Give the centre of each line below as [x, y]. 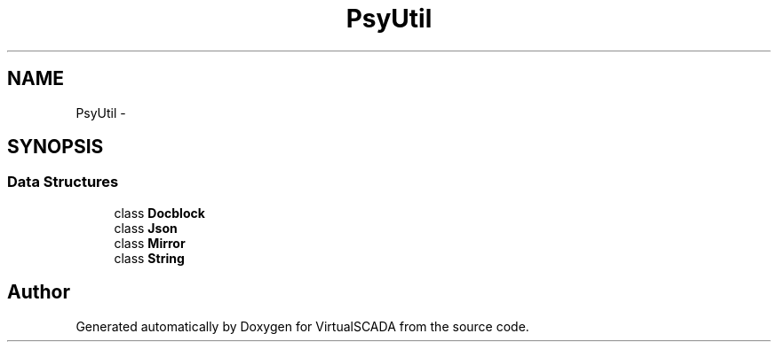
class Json [146, 228]
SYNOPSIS [56, 147]
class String [149, 258]
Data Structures [63, 182]
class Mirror [150, 243]
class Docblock [159, 213]
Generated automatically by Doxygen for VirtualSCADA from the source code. [302, 326]
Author [39, 292]
